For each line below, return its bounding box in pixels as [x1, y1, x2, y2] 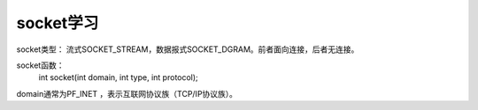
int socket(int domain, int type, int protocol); [38, 72, 198, 83]
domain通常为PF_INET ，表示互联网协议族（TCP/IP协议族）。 [16, 88, 238, 99]
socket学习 [16, 13, 99, 33]
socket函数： [16, 60, 65, 70]
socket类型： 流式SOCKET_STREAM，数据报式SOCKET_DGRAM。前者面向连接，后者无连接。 [16, 44, 359, 55]
